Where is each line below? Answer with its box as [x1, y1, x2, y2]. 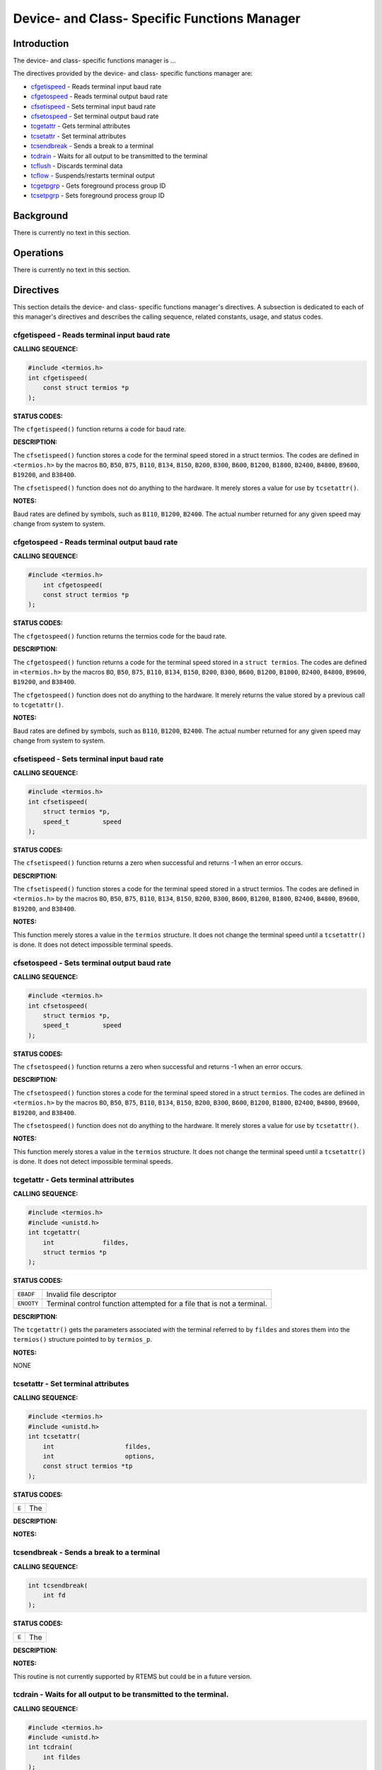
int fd [42, 1591, 66, 1599]
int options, [42, 1452, 156, 1460]
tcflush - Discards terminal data [30, 161, 123, 170]
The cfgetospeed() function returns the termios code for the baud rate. [13, 632, 227, 640]
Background [13, 210, 69, 222]
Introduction [13, 38, 69, 50]
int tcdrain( [28, 1743, 74, 1752]
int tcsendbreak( [28, 1581, 88, 1589]
